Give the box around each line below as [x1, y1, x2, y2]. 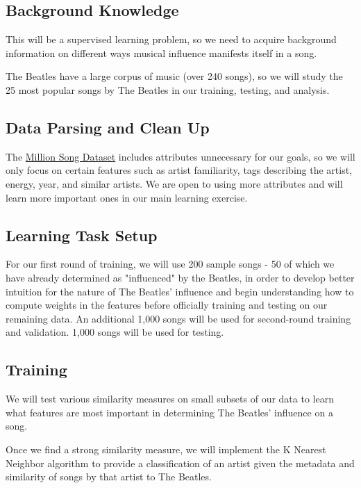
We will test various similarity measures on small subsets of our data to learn [6, 391, 334, 406]
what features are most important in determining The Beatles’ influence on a [6, 405, 333, 419]
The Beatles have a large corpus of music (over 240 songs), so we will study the [6, 69, 343, 83]
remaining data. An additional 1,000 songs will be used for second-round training [6, 311, 351, 325]
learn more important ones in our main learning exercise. [6, 190, 248, 204]
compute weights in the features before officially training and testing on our [6, 298, 328, 312]
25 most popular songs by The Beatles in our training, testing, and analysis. [6, 82, 330, 97]
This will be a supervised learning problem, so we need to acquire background [6, 32, 337, 47]
